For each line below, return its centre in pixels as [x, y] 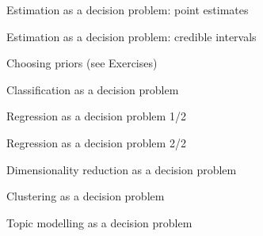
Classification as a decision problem [93, 89]
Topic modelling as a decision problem [99, 222]
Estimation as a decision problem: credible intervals [131, 36]
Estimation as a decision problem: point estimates [128, 10]
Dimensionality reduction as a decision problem [122, 169]
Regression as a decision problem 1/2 [96, 116]
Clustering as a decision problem [86, 196]
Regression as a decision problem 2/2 [96, 142]
